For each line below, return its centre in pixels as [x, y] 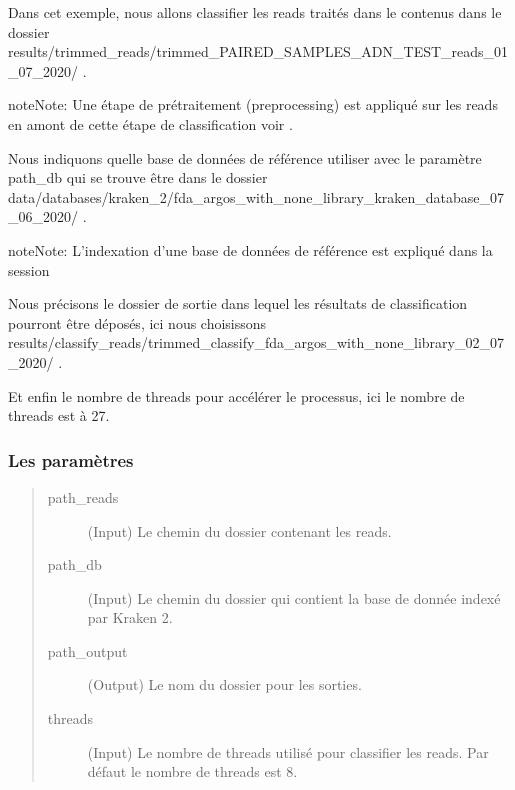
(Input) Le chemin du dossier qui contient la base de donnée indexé [294, 597]
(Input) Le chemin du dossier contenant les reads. [239, 530]
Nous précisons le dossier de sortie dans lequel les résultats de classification [238, 303]
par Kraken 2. [130, 617]
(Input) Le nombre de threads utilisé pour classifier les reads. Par [288, 751]
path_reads [83, 496]
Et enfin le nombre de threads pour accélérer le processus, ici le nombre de [236, 395]
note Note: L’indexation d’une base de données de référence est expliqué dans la [250, 249]
